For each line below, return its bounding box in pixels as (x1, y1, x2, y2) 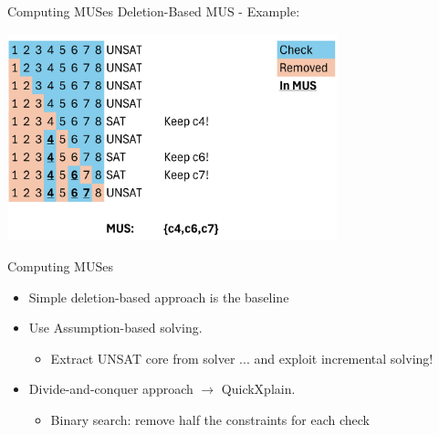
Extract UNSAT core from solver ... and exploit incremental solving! (50, 348, 434, 367)
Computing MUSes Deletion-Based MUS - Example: (7, 2, 300, 20)
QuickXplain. (221, 379, 296, 398)
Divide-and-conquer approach (28, 379, 193, 398)
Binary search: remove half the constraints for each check (50, 409, 371, 429)
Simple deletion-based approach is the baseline (28, 287, 289, 306)
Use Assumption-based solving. (28, 318, 203, 337)
